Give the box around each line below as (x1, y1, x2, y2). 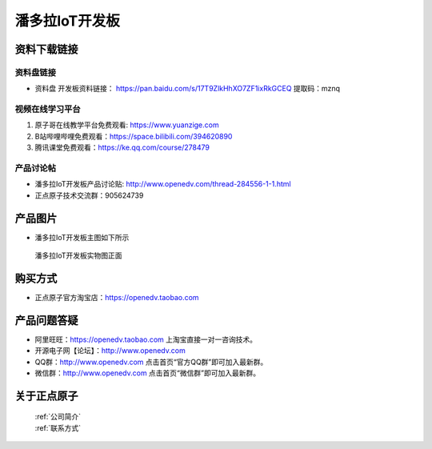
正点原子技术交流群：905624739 (34, 190, 144, 200)
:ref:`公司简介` (34, 412, 82, 422)
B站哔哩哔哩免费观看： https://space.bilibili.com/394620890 (34, 131, 233, 141)
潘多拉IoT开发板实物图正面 (34, 251, 123, 260)
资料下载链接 (14, 42, 78, 56)
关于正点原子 (14, 389, 78, 403)
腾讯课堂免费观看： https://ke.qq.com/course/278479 (34, 142, 210, 152)
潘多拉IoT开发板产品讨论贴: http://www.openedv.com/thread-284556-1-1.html (34, 179, 291, 189)
